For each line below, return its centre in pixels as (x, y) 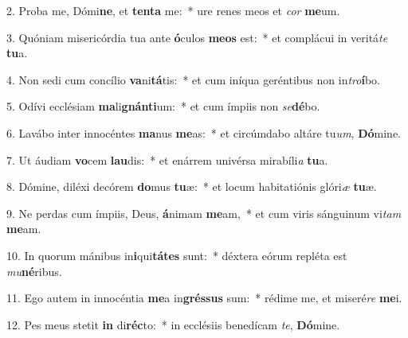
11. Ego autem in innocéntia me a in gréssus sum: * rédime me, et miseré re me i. (204, 298)
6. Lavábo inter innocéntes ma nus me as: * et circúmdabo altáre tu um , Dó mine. (204, 132)
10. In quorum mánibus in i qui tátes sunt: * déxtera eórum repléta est (177, 255)
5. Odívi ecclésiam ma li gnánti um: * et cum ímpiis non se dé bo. (163, 106)
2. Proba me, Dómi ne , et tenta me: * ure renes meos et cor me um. (173, 10)
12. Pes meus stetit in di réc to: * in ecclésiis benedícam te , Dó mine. (173, 324)
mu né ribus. (34, 271)
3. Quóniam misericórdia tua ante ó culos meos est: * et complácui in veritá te (197, 37)
